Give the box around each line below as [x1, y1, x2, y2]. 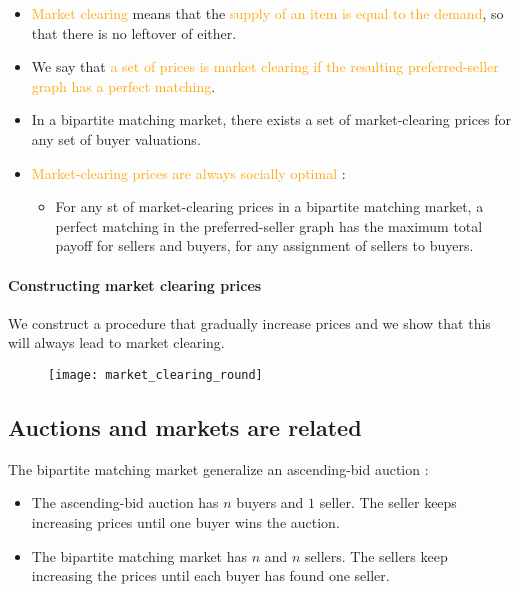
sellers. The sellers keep [305, 545, 448, 566]
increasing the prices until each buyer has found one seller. [31, 565, 390, 586]
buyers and [236, 492, 304, 513]
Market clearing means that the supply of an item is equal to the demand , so [31, 3, 504, 23]
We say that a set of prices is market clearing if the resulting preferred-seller [31, 56, 499, 77]
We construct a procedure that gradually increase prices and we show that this [8, 312, 491, 333]
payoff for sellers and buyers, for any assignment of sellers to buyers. [55, 235, 474, 256]
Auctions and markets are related [8, 411, 362, 442]
